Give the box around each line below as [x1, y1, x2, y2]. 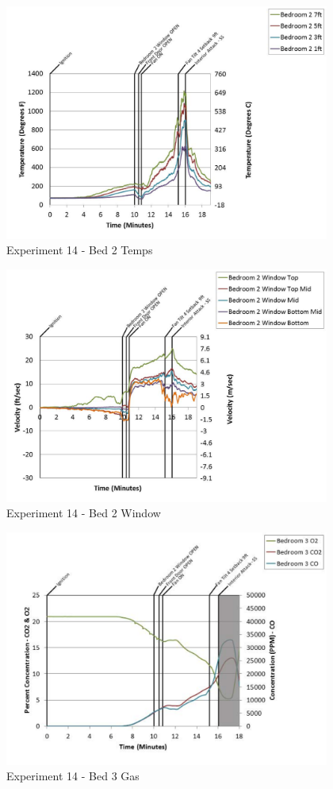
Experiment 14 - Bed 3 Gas [6, 768, 140, 784]
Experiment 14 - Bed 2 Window [6, 505, 161, 521]
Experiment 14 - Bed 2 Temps [6, 242, 153, 258]
